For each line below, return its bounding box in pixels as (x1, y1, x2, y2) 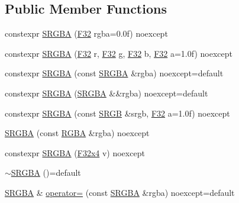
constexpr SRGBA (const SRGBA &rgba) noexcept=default (5, 67, 224, 79)
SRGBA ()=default (11, 166, 81, 179)
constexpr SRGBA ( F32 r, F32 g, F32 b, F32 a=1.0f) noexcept (5, 47, 232, 59)
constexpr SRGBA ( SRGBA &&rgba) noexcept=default (5, 86, 208, 99)
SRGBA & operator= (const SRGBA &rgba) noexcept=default (5, 186, 235, 198)
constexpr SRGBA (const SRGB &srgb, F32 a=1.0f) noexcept (5, 107, 230, 119)
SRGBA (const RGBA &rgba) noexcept (5, 127, 150, 139)
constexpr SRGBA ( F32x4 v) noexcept (5, 146, 145, 159)
